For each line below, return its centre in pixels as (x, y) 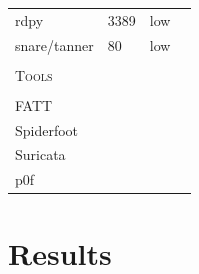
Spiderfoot (47, 129)
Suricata (40, 154)
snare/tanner (54, 44)
